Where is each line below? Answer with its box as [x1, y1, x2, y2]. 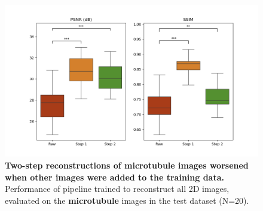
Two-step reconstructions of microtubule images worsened [5, 158, 249, 171]
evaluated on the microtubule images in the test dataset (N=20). [5, 194, 249, 206]
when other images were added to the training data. [5, 170, 224, 183]
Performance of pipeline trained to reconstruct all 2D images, [5, 182, 230, 195]
